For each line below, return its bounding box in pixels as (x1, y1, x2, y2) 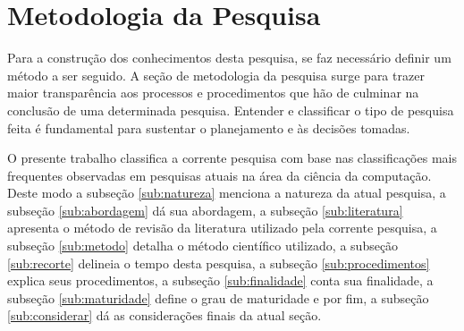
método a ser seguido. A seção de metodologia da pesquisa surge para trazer (7, 65, 425, 84)
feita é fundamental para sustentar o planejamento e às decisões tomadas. (7, 118, 410, 137)
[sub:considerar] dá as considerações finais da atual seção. (7, 306, 322, 325)
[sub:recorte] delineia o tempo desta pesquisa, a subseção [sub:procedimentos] (7, 253, 430, 272)
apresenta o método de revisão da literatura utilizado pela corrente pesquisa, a (7, 218, 437, 237)
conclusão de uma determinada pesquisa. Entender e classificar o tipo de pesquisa (7, 100, 454, 119)
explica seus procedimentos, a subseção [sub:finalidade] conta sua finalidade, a (7, 271, 434, 290)
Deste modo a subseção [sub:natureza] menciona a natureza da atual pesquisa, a (7, 183, 446, 202)
